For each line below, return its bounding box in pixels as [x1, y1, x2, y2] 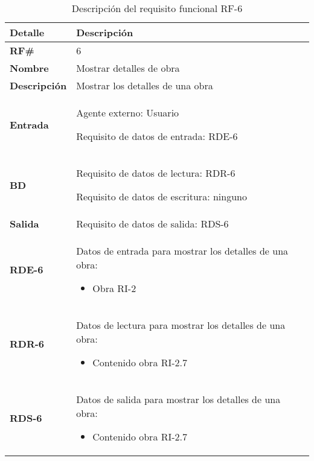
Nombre [10, 61, 49, 75]
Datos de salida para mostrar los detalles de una [76, 392, 281, 406]
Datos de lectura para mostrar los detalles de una [76, 318, 286, 332]
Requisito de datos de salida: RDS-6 [76, 217, 229, 230]
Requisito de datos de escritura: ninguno [76, 189, 247, 203]
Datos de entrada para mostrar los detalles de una [76, 244, 289, 258]
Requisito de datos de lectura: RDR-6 [76, 166, 235, 180]
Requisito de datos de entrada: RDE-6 [76, 129, 238, 143]
